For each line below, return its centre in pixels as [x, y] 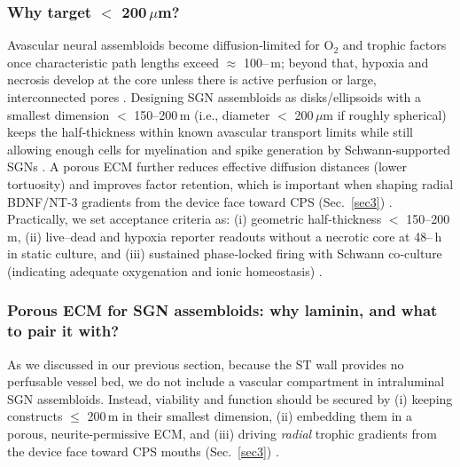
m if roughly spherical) [385, 114]
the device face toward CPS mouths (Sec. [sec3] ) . [143, 451]
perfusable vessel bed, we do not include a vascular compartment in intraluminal [226, 381]
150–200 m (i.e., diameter [202, 114]
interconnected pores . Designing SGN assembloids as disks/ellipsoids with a [214, 97]
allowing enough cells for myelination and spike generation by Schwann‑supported [229, 149]
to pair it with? [63, 331]
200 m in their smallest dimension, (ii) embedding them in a [249, 416]
